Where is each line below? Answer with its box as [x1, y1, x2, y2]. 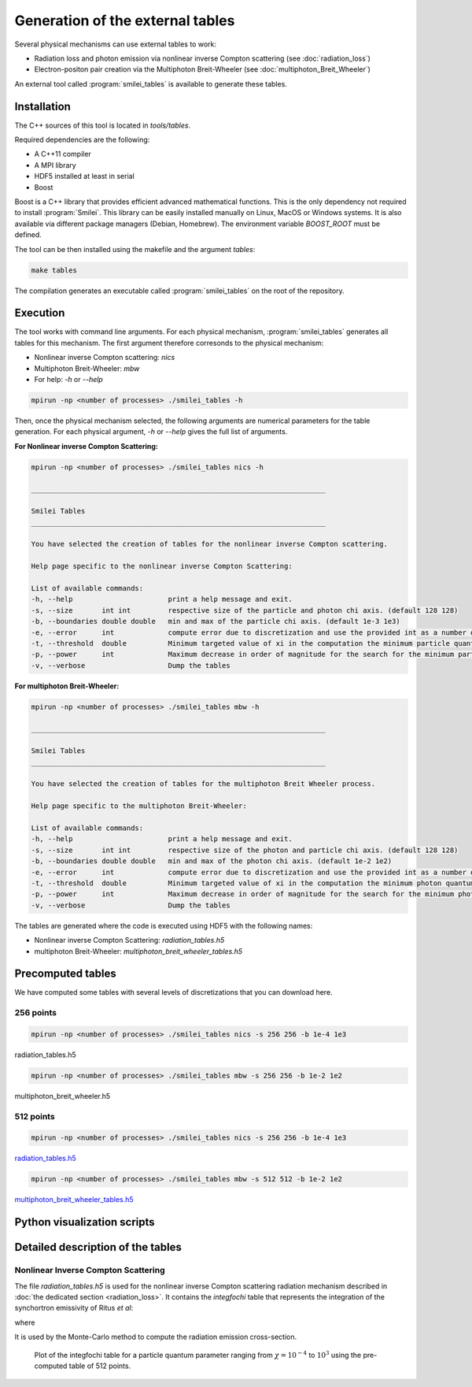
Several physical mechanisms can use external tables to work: [14, 39, 216, 49]
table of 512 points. [68, 1361, 131, 1370]
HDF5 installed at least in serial [34, 172, 135, 181]
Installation [14, 99, 71, 113]
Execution [14, 306, 65, 320]
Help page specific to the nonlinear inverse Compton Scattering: [31, 562, 293, 571]
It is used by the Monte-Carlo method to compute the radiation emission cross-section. [14, 1332, 297, 1342]
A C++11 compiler [34, 150, 92, 159]
